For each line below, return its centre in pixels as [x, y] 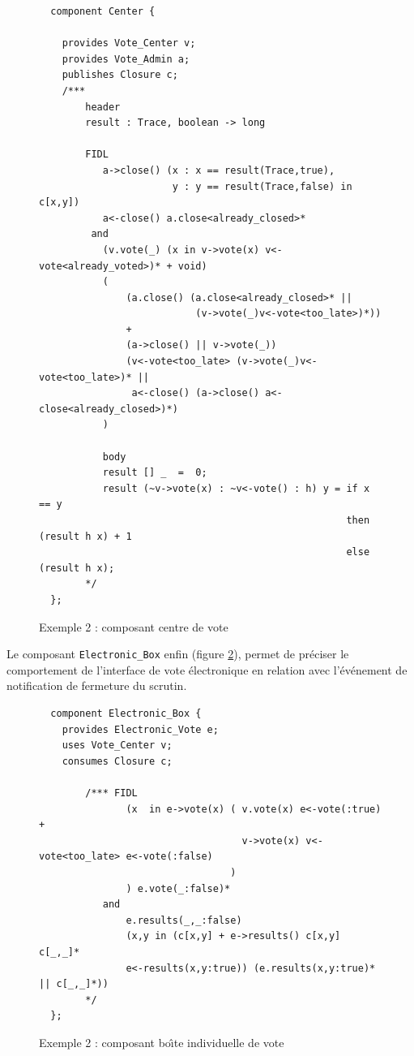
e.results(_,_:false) [184, 920]
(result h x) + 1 [85, 536]
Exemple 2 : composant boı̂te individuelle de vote [162, 1042]
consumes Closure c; [117, 761]
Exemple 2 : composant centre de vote [134, 626]
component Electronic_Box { [126, 713]
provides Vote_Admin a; [126, 59]
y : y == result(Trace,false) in [262, 186]
